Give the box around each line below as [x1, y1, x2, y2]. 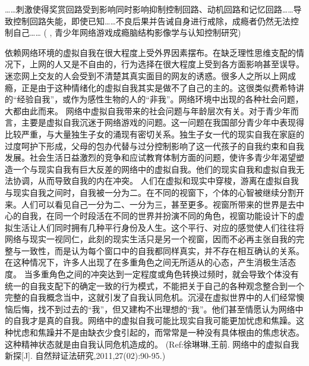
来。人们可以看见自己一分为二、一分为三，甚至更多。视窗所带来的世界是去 [5, 198, 296, 210]
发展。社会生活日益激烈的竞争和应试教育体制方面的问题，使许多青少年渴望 [5, 151, 296, 164]
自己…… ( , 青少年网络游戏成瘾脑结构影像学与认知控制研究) [12, 26, 241, 39]
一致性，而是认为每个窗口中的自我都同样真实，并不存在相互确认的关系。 [21, 244, 304, 256]
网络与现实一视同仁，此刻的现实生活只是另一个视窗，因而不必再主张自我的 [5, 233, 296, 245]
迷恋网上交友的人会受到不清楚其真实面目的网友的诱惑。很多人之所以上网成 [5, 69, 296, 82]
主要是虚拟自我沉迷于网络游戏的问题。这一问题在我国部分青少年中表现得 [21, 116, 304, 129]
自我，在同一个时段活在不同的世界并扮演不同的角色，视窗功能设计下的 [21, 209, 296, 222]
